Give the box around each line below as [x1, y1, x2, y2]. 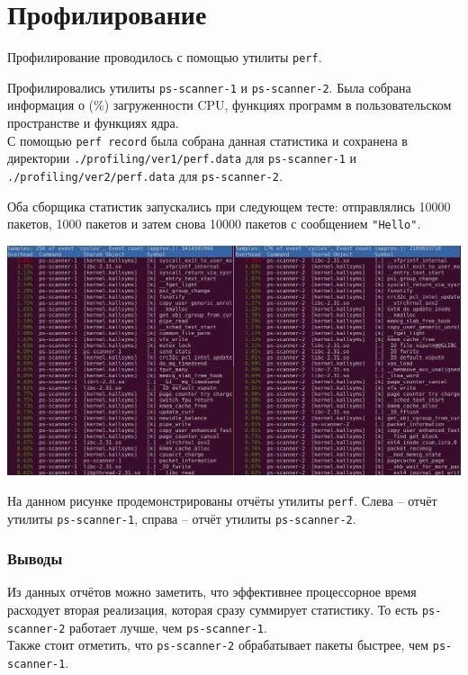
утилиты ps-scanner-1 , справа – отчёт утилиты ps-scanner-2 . [7, 508, 356, 527]
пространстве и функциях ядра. [7, 113, 179, 132]
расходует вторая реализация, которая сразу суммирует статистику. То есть [7, 600, 418, 618]
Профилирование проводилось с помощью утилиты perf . [7, 48, 322, 67]
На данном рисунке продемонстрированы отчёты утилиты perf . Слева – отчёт [7, 490, 437, 509]
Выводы [7, 547, 63, 570]
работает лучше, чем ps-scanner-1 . [69, 617, 267, 636]
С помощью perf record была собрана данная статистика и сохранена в [7, 130, 408, 149]
